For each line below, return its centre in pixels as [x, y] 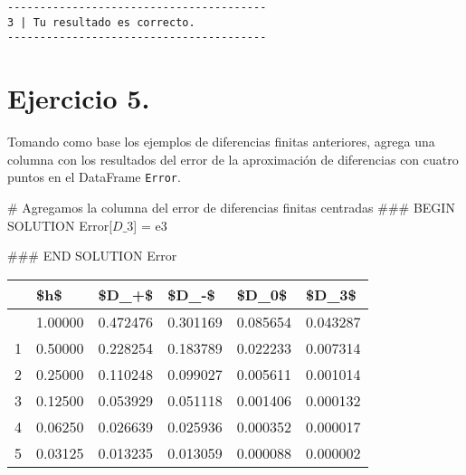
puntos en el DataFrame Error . [94, 177]
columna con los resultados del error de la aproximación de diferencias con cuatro [233, 159]
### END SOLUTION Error [92, 256]
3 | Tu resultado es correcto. [101, 22]
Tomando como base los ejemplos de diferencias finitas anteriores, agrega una [221, 142]
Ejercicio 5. [79, 98]
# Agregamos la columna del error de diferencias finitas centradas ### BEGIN [231, 207]
